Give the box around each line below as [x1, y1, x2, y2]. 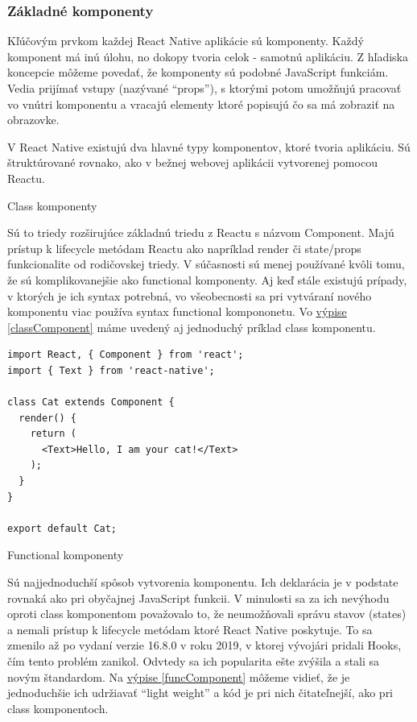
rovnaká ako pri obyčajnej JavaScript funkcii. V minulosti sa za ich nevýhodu [7, 589, 390, 606]
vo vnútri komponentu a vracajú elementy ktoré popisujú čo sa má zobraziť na [7, 95, 395, 112]
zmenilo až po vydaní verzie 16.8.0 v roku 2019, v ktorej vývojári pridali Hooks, [7, 637, 402, 654]
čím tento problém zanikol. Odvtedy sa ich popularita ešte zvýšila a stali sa [7, 653, 380, 669]
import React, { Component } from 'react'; [7, 349, 244, 361]
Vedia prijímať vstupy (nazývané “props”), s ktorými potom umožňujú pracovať [7, 80, 402, 96]
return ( [30, 428, 76, 440]
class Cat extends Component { [7, 396, 175, 409]
